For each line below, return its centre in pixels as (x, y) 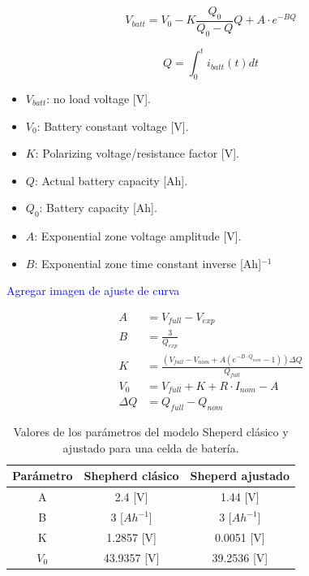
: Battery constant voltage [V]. (113, 126)
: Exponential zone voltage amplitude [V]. (138, 236)
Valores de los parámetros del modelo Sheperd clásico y (151, 432)
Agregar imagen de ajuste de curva (93, 290)
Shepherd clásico (131, 476)
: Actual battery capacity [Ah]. (111, 180)
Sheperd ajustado (240, 476)
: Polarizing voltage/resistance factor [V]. (137, 153)
